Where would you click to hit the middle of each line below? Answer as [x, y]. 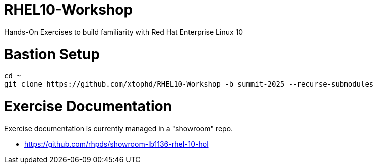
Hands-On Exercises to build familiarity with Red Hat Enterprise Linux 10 [124, 32]
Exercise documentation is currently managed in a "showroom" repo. [119, 128]
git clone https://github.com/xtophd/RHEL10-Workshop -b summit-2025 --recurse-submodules [189, 84]
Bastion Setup [52, 54]
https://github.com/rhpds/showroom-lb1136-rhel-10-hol [116, 144]
